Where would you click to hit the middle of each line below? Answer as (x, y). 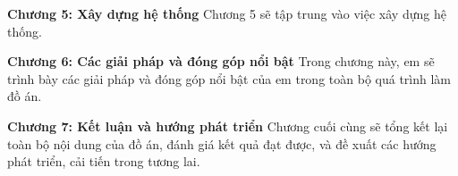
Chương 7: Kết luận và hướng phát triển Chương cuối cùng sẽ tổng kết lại (228, 126)
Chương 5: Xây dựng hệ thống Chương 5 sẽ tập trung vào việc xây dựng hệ (227, 13)
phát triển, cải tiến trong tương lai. (104, 161)
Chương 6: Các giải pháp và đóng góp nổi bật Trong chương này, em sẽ (221, 61)
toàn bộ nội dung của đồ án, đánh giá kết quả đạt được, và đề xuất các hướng (222, 143)
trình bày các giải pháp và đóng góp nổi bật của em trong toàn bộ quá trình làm (229, 78)
